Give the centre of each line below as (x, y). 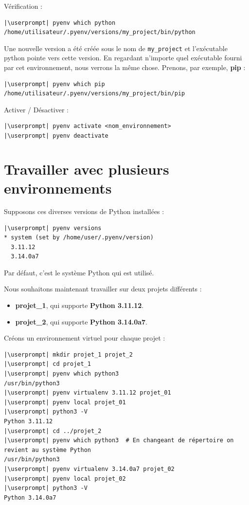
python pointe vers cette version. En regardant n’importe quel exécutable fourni (123, 58)
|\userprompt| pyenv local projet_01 (65, 402)
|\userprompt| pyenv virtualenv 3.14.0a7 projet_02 (89, 469)
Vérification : (23, 6)
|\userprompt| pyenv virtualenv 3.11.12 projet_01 (88, 393)
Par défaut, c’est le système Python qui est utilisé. (79, 272)
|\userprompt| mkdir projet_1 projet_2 (68, 354)
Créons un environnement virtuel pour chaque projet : (85, 338)
